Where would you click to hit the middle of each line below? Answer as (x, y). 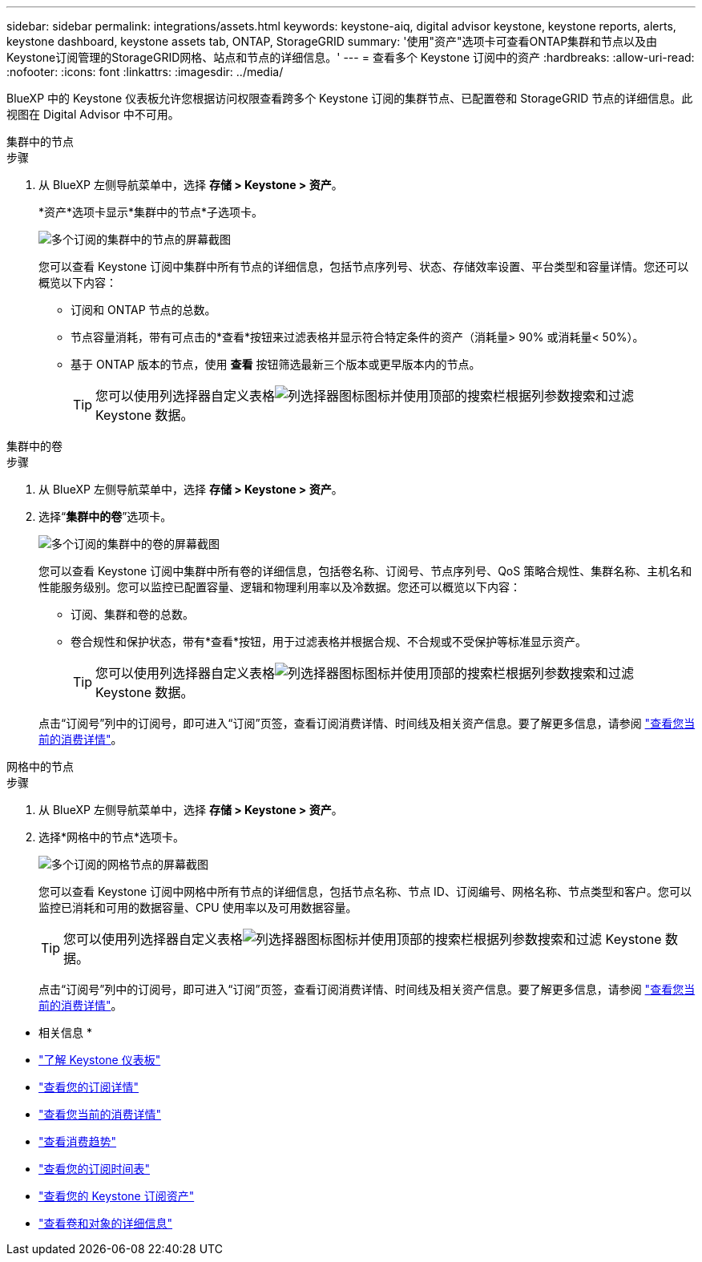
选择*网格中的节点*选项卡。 (112, 837)
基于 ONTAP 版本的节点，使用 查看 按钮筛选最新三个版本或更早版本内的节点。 (276, 364)
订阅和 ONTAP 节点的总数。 (143, 310)
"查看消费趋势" (78, 1141)
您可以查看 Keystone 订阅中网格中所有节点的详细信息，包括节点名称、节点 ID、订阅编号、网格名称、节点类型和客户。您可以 (365, 891)
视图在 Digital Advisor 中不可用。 (93, 114)
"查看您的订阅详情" (89, 1087)
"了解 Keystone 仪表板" (100, 1060)
